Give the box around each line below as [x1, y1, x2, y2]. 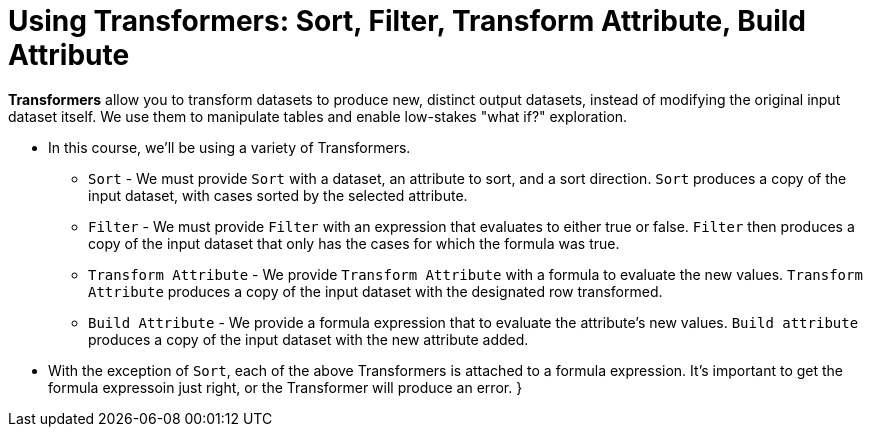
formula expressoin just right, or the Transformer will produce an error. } [48, 378, 523, 396]
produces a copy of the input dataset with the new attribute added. [88, 330, 529, 348]
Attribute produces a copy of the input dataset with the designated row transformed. [88, 282, 663, 300]
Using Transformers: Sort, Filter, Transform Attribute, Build [8, 4, 807, 38]
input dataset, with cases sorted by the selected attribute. [88, 186, 468, 204]
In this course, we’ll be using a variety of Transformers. [48, 138, 411, 156]
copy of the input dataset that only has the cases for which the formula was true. [88, 234, 620, 252]
